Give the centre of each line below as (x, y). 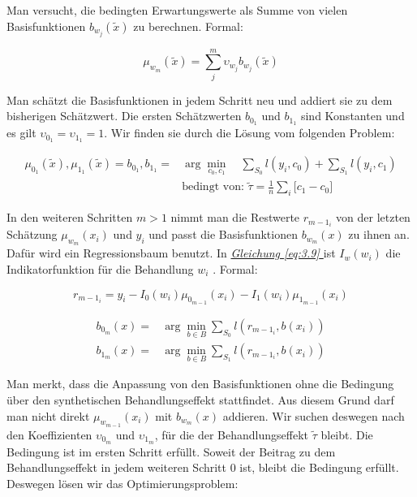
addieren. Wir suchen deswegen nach (314, 415)
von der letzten (373, 217)
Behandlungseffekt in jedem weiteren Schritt (117, 467)
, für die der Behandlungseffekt (232, 434)
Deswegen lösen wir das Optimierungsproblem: (123, 483)
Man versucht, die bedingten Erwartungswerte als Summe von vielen (177, 10)
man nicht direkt (48, 415)
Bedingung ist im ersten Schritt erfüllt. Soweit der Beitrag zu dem (171, 451)
